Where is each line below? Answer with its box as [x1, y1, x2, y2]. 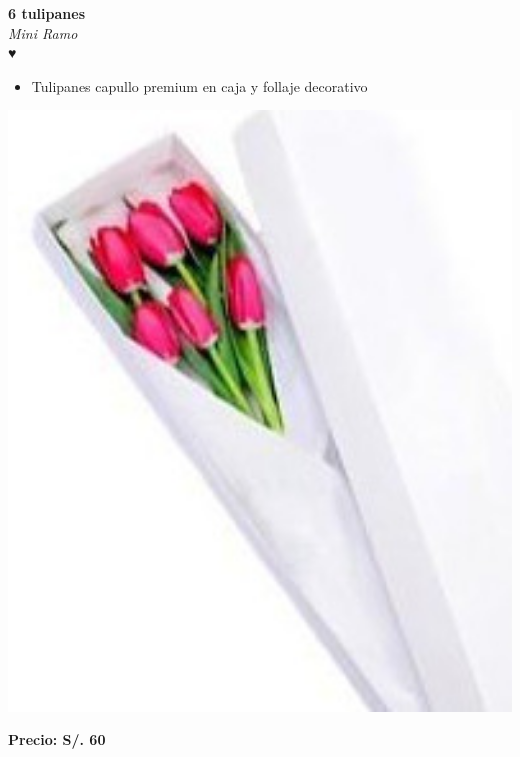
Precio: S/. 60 [8, 729, 106, 750]
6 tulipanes [8, 3, 85, 23]
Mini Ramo [8, 22, 78, 43]
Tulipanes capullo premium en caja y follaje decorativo [31, 75, 368, 96]
